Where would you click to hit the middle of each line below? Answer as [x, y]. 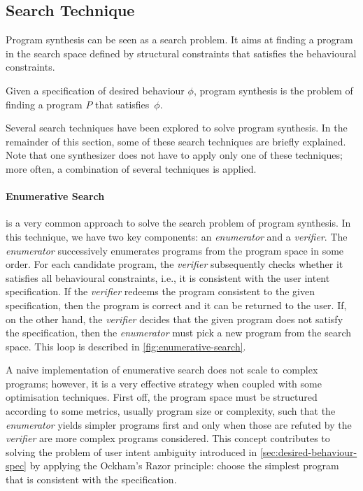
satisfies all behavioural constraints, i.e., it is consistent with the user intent [168, 277]
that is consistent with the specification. [91, 479]
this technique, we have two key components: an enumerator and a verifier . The [177, 236]
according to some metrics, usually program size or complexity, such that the [171, 411]
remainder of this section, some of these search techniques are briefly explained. [176, 141]
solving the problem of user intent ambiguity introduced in [131, 451]
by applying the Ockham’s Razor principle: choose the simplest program [184, 465]
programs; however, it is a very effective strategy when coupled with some [164, 383]
